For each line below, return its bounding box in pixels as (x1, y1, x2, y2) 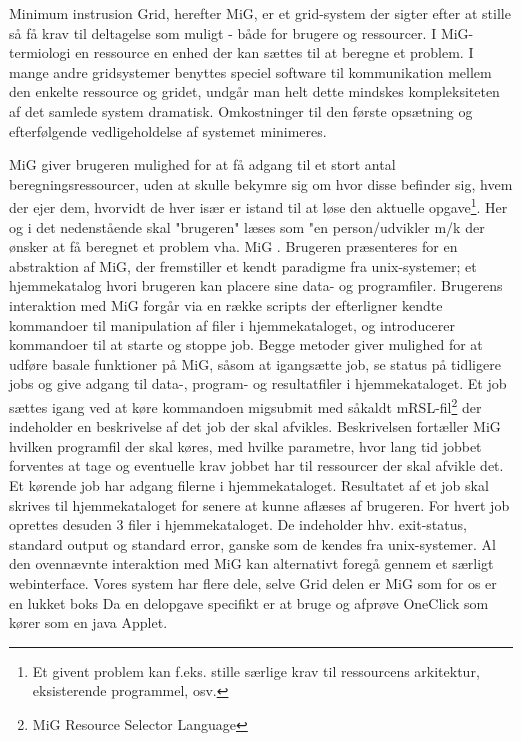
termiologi (9, 42, 71, 63)
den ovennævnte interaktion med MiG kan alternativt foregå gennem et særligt (9, 553, 494, 574)
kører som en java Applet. (9, 612, 168, 633)
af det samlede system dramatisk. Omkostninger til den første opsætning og (9, 100, 473, 121)
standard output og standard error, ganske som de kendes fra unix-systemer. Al (9, 533, 496, 554)
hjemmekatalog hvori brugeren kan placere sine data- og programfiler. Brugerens (9, 275, 503, 296)
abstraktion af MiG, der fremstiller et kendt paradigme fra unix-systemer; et (9, 255, 477, 276)
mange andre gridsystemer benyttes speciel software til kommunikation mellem (9, 61, 492, 82)
